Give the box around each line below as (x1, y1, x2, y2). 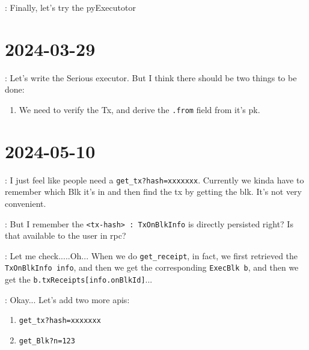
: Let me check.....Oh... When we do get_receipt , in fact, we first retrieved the (5, 249, 298, 262)
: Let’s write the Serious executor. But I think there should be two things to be (5, 71, 297, 84)
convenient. (5, 197, 46, 209)
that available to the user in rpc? (5, 229, 126, 242)
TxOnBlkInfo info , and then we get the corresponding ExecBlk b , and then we (5, 261, 299, 274)
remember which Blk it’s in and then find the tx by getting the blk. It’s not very (5, 185, 302, 198)
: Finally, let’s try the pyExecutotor (5, 1, 136, 13)
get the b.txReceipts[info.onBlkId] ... (5, 273, 153, 286)
